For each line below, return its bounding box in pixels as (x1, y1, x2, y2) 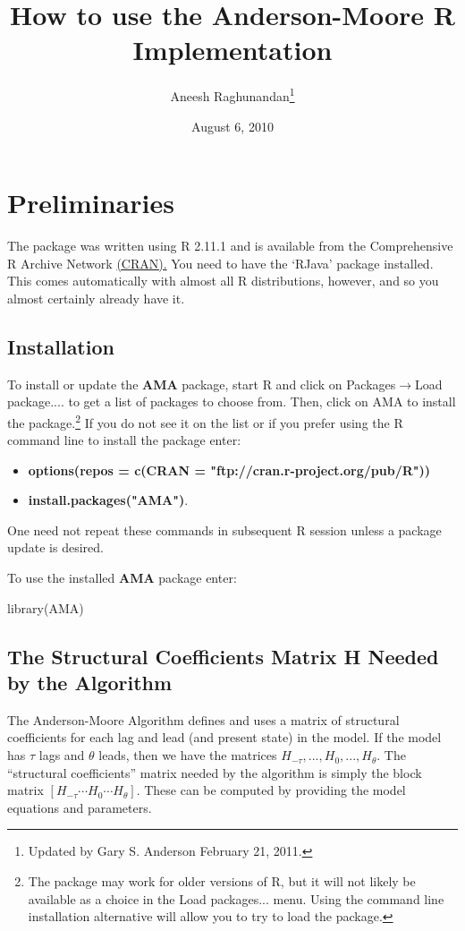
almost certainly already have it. (7, 288, 185, 307)
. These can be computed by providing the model (136, 781, 406, 799)
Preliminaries (7, 184, 174, 221)
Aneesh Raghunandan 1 (170, 84, 295, 105)
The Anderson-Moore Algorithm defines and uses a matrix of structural (7, 710, 400, 729)
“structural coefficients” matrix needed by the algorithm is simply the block (7, 763, 422, 782)
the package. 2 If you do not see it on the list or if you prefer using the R (7, 410, 403, 431)
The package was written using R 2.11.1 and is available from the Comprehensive (7, 236, 453, 255)
